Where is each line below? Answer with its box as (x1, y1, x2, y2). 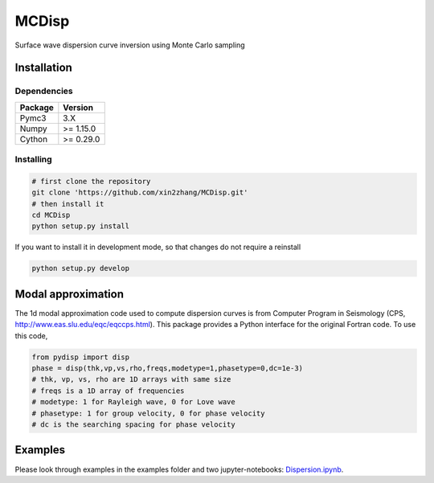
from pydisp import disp (31, 352, 130, 362)
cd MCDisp (31, 211, 71, 220)
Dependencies (14, 85, 74, 96)
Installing (14, 153, 52, 165)
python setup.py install (31, 222, 130, 231)
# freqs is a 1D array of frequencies (31, 386, 185, 395)
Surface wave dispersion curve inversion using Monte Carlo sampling (14, 40, 245, 50)
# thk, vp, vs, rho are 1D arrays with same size (31, 375, 231, 384)
